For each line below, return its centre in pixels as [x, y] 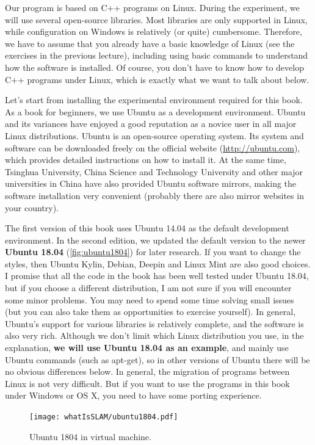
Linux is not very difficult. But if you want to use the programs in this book [147, 383]
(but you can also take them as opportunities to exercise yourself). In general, [150, 312]
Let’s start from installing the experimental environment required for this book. [154, 100]
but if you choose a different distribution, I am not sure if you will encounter [148, 288]
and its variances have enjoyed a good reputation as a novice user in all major [151, 124]
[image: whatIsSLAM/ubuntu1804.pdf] [104, 417]
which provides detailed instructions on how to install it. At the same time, [146, 160]
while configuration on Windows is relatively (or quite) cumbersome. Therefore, [154, 31]
